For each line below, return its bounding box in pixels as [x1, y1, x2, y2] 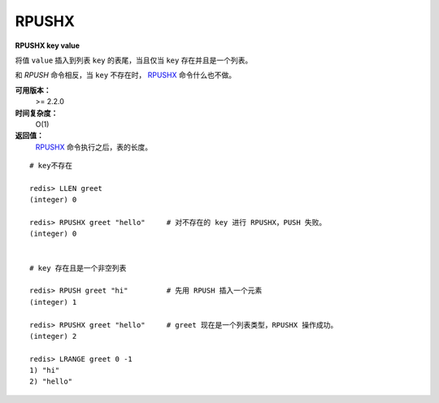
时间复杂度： [15, 108, 59, 118]
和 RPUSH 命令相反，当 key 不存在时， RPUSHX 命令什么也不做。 [15, 70, 236, 80]
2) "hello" [29, 377, 73, 386]
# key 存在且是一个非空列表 [29, 263, 127, 272]
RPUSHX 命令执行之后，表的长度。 [35, 142, 153, 152]
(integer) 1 [29, 297, 77, 306]
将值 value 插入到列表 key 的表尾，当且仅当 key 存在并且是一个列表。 [15, 55, 253, 65]
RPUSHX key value [15, 41, 80, 50]
